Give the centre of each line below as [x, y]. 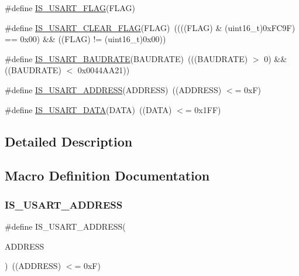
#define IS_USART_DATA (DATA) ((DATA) [88, 109]
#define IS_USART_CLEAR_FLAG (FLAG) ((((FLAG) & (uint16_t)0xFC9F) [150, 27]
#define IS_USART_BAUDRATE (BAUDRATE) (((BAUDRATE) [126, 58]
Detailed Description [69, 141]
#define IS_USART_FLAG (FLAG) [70, 8]
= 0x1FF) [203, 109]
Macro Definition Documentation [107, 176]
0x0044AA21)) [104, 70]
